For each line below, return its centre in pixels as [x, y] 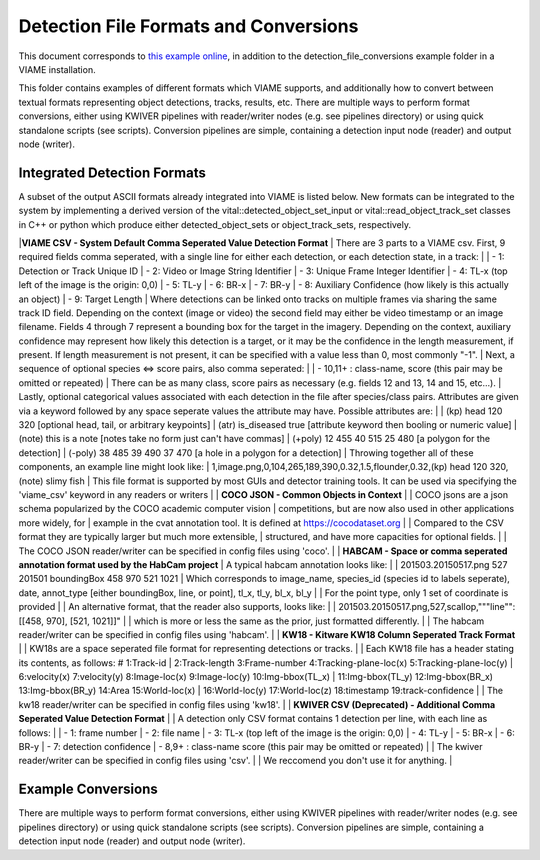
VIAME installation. [57, 69]
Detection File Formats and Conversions [188, 26]
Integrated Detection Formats [112, 172]
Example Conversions [88, 789]
